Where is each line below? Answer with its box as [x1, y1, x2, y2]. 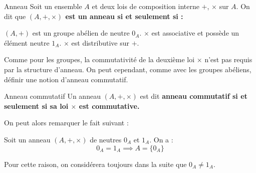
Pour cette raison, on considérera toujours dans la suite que [4, 158, 187, 169]
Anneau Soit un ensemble [4, 1, 82, 11]
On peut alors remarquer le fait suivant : [4, 117, 129, 128]
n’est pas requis [204, 54, 252, 65]
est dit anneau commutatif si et [140, 91, 247, 101]
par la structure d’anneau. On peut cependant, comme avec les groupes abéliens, [4, 64, 251, 74]
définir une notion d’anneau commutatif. [4, 74, 128, 84]
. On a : [149, 134, 173, 144]
